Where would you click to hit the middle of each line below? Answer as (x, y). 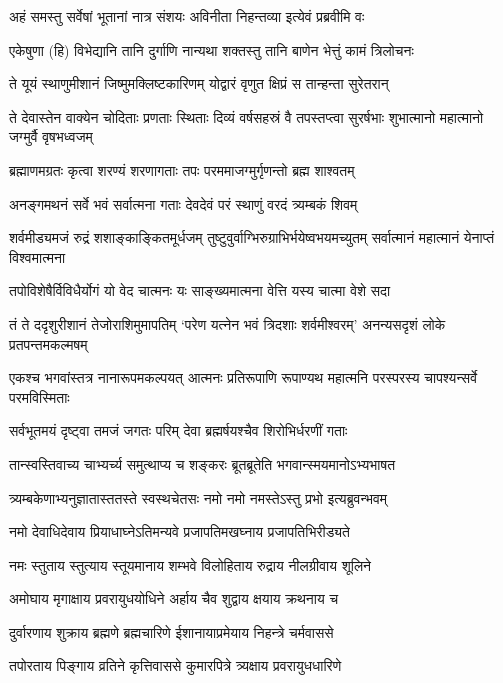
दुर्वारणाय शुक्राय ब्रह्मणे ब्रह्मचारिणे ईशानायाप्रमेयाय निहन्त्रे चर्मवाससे (171, 631)
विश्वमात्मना (37, 256)
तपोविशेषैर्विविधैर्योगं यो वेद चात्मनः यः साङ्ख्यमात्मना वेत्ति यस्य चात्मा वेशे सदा (200, 290)
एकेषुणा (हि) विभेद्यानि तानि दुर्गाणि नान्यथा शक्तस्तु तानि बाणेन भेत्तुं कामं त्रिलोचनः (211, 49)
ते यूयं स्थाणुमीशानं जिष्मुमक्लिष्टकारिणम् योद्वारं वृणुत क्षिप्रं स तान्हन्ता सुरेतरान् (199, 83)
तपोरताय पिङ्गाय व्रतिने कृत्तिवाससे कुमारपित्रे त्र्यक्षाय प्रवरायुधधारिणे (175, 665)
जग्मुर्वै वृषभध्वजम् (51, 136)
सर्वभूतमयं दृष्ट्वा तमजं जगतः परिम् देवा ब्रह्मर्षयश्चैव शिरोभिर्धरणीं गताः (178, 430)
